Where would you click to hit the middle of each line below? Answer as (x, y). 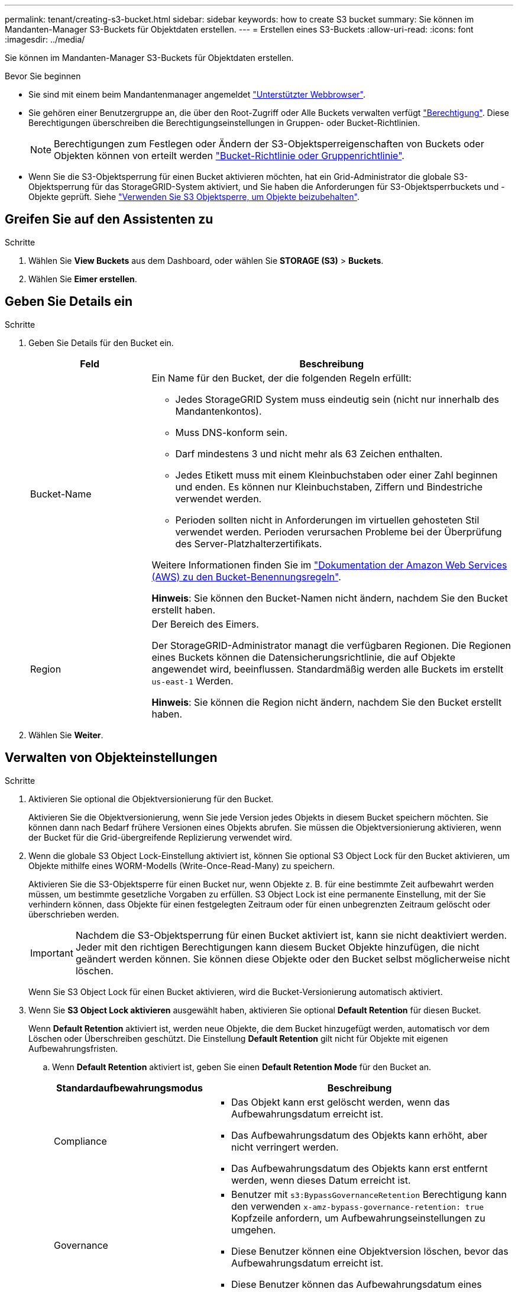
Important (52, 953)
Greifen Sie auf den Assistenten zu (109, 219)
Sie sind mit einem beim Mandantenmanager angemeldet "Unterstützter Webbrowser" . (197, 94)
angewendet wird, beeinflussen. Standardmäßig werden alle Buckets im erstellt (328, 669)
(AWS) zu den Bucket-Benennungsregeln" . (246, 576)
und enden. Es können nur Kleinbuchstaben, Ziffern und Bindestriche (329, 487)
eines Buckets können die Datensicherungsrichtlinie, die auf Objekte (304, 657)
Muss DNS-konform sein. (232, 432)
